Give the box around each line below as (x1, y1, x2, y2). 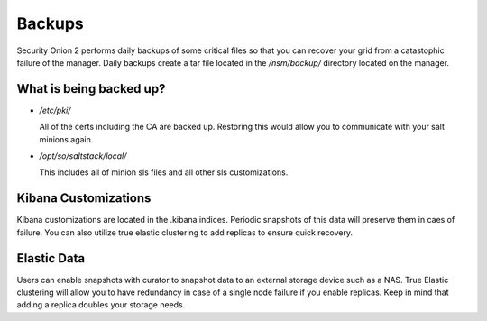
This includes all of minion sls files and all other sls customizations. (39, 167, 289, 178)
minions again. (39, 133, 94, 144)
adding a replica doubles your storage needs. (16, 299, 186, 310)
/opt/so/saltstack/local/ (39, 151, 127, 161)
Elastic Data (16, 251, 86, 266)
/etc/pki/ (39, 105, 71, 115)
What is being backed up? (16, 81, 166, 96)
